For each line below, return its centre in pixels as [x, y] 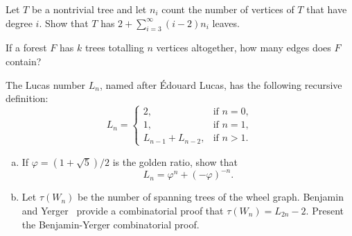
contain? [24, 61]
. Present [325, 210]
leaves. [226, 23]
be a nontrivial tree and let [89, 9]
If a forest [26, 48]
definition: [27, 98]
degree [19, 23]
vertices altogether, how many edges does [244, 48]
